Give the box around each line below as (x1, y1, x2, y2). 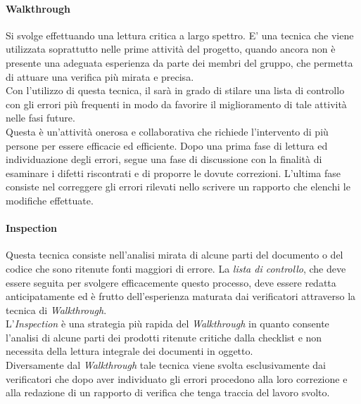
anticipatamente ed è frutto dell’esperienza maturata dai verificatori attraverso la (6, 289, 356, 304)
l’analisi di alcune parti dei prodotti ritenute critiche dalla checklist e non (6, 330, 322, 344)
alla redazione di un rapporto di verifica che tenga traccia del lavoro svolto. (6, 385, 330, 400)
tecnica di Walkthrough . (6, 302, 107, 317)
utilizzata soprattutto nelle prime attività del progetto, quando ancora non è (6, 41, 336, 56)
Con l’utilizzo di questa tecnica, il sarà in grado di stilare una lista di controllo (6, 83, 345, 98)
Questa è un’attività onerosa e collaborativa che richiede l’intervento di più (6, 124, 329, 138)
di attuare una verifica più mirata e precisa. (6, 69, 194, 84)
